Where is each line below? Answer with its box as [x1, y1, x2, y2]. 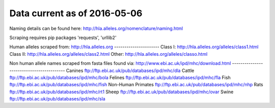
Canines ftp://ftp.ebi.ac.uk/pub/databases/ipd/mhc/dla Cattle [66, 67, 195, 74]
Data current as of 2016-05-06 [9, 8, 143, 19]
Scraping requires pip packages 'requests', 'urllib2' [9, 34, 117, 41]
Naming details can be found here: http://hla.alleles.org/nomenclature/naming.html [9, 25, 183, 31]
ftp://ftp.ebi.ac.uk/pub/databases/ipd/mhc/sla [9, 96, 105, 102]
